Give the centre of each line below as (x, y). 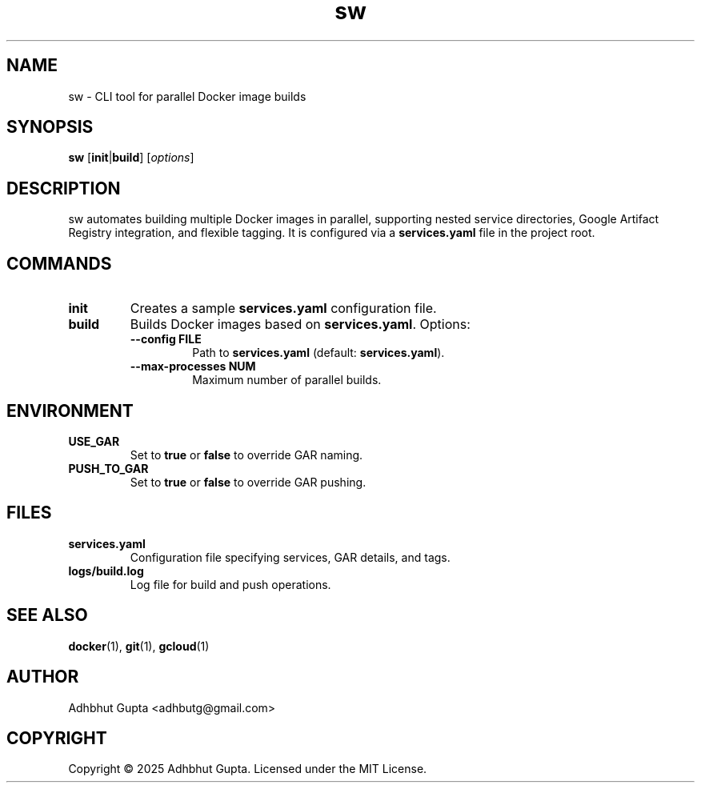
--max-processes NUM (193, 366)
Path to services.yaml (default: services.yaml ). (318, 353)
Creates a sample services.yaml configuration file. (283, 308)
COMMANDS (59, 263)
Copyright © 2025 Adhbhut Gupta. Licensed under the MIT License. (248, 769)
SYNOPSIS (50, 127)
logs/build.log (106, 571)
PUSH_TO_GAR (108, 468)
